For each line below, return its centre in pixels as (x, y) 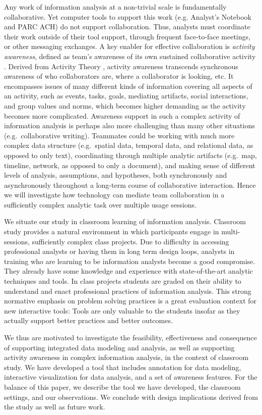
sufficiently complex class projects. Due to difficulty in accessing (130, 241)
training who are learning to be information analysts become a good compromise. (130, 261)
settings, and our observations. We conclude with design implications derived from (131, 397)
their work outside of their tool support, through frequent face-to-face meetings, (127, 36)
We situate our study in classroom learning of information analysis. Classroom (125, 221)
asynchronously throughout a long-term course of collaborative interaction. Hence (130, 185)
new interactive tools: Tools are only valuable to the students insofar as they (122, 310)
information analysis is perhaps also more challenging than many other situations (129, 125)
